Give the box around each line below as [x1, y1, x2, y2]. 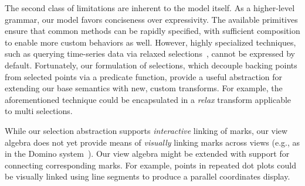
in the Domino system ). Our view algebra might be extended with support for [5, 147, 290, 160]
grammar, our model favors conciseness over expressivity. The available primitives [5, 13, 298, 25]
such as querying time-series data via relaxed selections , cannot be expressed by [5, 47, 296, 60]
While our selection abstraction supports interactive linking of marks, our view [5, 124, 288, 136]
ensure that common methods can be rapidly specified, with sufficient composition [5, 25, 300, 37]
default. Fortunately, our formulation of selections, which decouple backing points [5, 58, 297, 71]
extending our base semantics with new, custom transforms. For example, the [5, 82, 283, 94]
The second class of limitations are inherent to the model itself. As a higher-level [5, 2, 295, 13]
